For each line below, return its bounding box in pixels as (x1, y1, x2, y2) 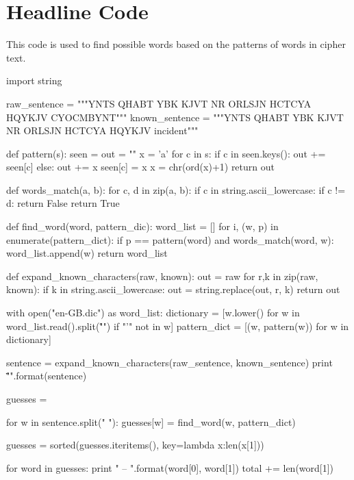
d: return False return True (6, 196, 120, 210)
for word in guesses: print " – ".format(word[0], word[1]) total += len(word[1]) (6, 460, 334, 475)
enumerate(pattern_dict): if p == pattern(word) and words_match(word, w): (6, 232, 334, 247)
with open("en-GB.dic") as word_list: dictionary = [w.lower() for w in (6, 305, 300, 320)
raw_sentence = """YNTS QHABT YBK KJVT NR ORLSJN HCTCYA (6, 96, 312, 110)
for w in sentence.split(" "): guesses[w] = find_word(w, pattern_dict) (6, 414, 296, 429)
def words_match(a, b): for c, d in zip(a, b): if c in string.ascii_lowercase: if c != (6, 182, 346, 197)
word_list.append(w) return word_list (6, 246, 168, 260)
